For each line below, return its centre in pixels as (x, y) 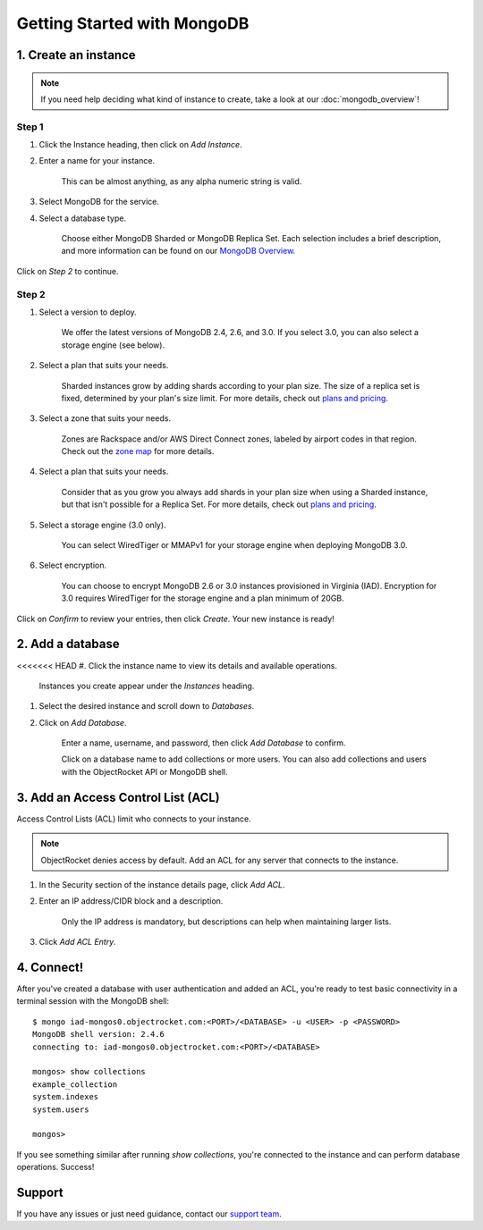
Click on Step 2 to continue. (68, 271)
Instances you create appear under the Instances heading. (147, 686)
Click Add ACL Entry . (77, 942)
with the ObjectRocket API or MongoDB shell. (144, 771)
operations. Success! (55, 1167)
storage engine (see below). (113, 345)
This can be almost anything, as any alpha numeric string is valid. (182, 181)
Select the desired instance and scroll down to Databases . (147, 706)
